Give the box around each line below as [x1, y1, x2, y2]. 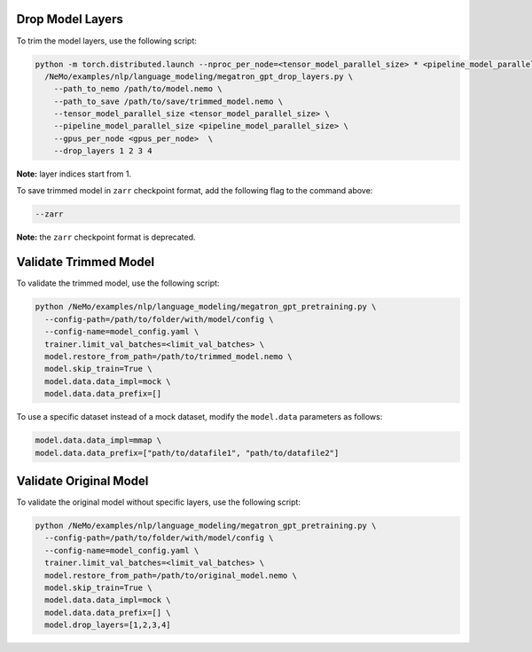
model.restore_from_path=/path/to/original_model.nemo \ [44, 570, 297, 580]
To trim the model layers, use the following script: [16, 35, 197, 46]
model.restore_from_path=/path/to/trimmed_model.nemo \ [44, 351, 293, 362]
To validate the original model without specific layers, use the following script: [16, 497, 301, 507]
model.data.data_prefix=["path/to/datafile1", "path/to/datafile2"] [35, 448, 340, 458]
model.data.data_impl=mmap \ [35, 436, 162, 445]
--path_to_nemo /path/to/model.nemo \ [53, 84, 223, 94]
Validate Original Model [16, 473, 149, 488]
